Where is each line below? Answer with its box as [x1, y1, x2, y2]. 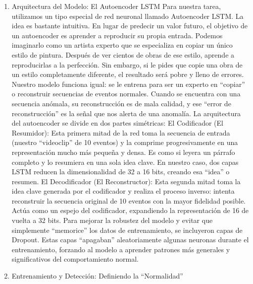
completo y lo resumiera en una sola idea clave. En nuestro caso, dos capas [11, 156, 239, 167]
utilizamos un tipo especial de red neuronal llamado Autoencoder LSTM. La [11, 10, 244, 21]
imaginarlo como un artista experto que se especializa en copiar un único [11, 40, 233, 50]
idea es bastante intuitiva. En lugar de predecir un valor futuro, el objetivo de [11, 20, 248, 31]
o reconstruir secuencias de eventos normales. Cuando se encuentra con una [11, 88, 241, 99]
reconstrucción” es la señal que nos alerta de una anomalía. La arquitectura [11, 108, 241, 118]
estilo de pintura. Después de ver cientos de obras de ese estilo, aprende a [11, 49, 235, 60]
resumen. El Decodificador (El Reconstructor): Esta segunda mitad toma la [11, 176, 241, 186]
